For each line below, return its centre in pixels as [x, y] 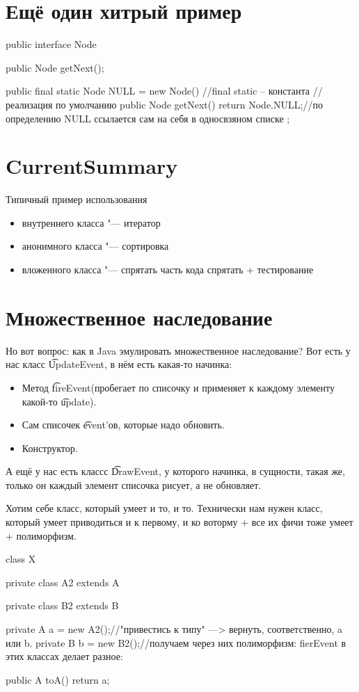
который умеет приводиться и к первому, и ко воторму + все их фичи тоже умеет [179, 522]
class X [21, 559]
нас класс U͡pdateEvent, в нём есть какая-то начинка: [119, 364]
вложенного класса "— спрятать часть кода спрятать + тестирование [168, 269]
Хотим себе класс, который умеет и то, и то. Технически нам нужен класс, [164, 508]
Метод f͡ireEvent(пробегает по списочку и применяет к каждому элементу [178, 387]
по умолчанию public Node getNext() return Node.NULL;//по [189, 104]
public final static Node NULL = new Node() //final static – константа [158, 91]
